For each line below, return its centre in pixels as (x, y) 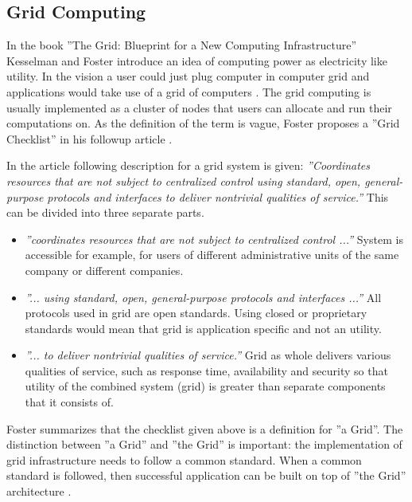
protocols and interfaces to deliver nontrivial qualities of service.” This (218, 196)
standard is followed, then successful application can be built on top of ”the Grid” (206, 475)
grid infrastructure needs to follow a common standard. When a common (184, 459)
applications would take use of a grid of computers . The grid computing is (189, 91)
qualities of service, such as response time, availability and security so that (206, 370)
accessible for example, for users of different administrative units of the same (212, 255)
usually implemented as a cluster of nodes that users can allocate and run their (199, 107)
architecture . (39, 491)
